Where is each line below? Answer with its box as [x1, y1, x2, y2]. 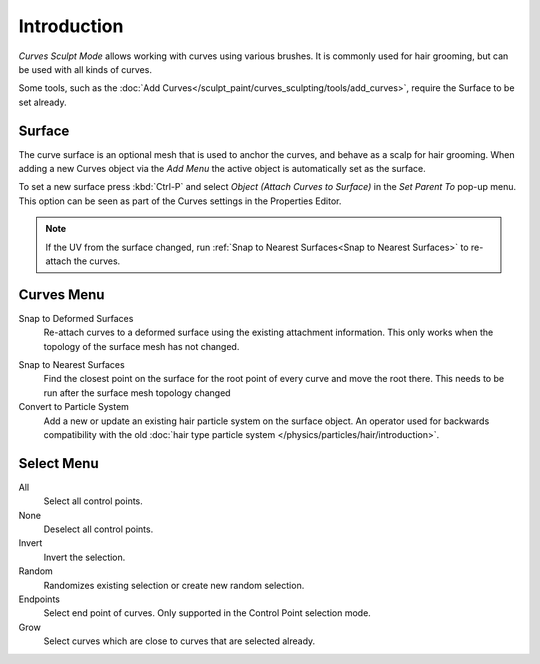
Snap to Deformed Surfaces [18, 312, 134, 324]
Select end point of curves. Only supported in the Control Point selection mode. [43, 607, 372, 619]
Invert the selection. [43, 551, 126, 563]
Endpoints [18, 593, 60, 605]
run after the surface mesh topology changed [43, 386, 231, 399]
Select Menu [18, 455, 99, 472]
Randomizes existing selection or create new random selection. [43, 579, 305, 591]
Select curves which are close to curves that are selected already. [43, 635, 316, 647]
